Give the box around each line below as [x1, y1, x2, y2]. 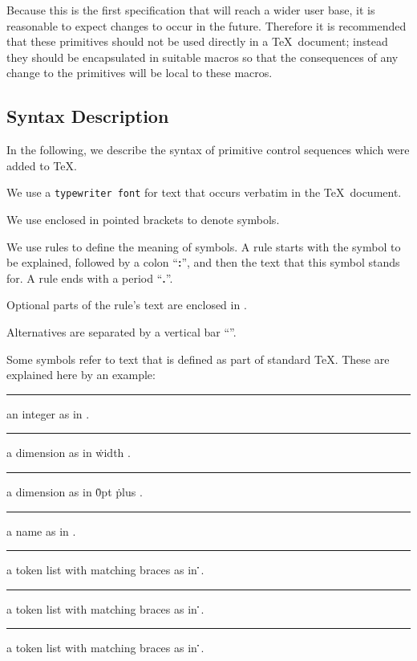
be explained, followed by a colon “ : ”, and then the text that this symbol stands [6, 254, 400, 271]
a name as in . [6, 522, 76, 539]
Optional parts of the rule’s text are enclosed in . [6, 296, 247, 313]
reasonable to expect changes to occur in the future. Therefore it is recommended [6, 17, 407, 34]
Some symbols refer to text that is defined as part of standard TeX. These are [6, 350, 390, 367]
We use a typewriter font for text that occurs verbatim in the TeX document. [6, 184, 402, 201]
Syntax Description [6, 104, 169, 129]
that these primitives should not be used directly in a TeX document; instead [6, 33, 388, 50]
